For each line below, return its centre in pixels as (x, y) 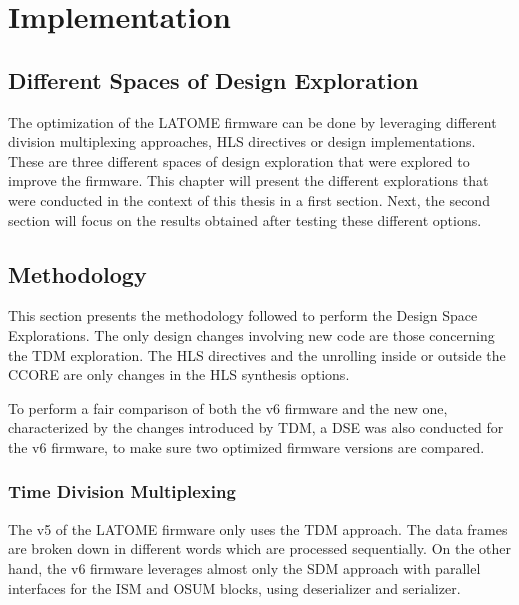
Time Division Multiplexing (122, 491)
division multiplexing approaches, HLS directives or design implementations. (242, 141)
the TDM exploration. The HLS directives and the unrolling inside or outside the (257, 354)
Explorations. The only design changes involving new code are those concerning (251, 334)
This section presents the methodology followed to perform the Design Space (243, 315)
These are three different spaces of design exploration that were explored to (239, 160)
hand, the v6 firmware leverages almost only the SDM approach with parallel (244, 567)
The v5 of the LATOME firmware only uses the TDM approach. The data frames (258, 528)
